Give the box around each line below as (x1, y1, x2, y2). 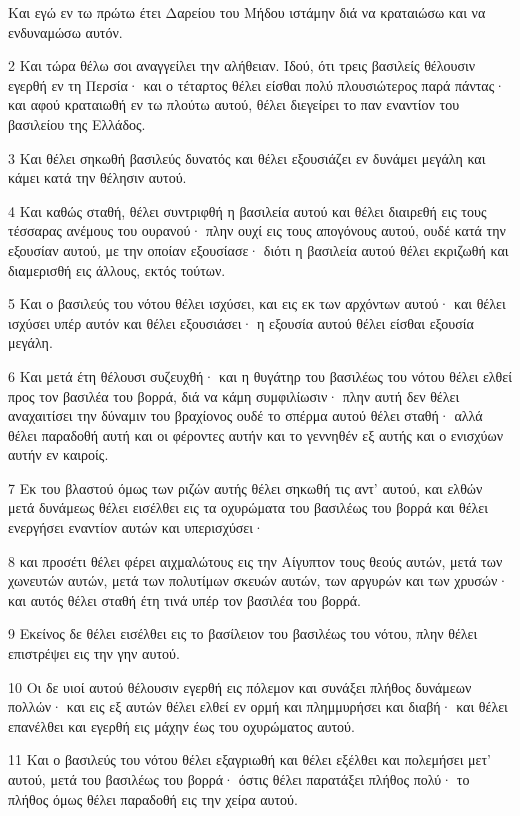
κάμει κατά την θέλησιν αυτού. (8, 167, 187, 188)
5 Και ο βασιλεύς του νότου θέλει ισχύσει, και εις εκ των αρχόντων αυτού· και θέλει (8, 293, 506, 314)
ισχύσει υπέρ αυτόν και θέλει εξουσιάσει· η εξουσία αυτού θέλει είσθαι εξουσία (8, 312, 474, 333)
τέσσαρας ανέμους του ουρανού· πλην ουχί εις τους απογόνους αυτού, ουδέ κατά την (8, 220, 506, 241)
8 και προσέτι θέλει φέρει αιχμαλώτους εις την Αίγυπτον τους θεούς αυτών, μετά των (8, 550, 503, 571)
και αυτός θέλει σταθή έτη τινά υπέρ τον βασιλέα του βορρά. (8, 589, 362, 610)
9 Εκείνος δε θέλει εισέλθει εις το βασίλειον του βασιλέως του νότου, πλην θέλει (8, 623, 478, 644)
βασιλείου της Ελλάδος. (8, 113, 146, 134)
